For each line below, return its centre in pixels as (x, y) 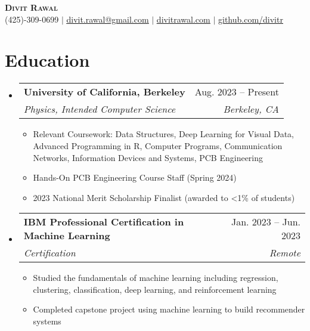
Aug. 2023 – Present (237, 92)
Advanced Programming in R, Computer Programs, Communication (158, 145)
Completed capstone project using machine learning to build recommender (169, 309)
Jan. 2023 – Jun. (266, 222)
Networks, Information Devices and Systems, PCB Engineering (148, 157)
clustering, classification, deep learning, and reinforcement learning (155, 289)
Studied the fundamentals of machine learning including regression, (156, 278)
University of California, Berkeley (104, 92)
